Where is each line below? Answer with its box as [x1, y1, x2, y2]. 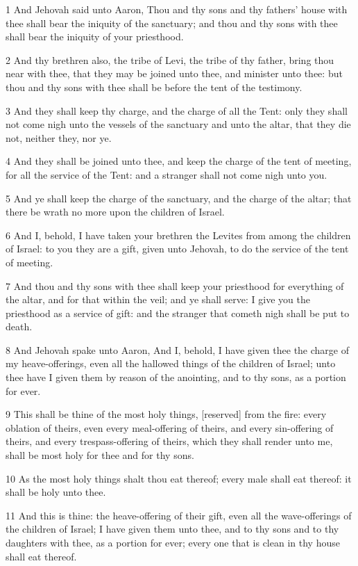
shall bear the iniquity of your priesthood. [6, 29, 184, 44]
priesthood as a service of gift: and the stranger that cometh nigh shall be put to [6, 305, 350, 320]
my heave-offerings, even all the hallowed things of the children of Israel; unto [6, 356, 336, 371]
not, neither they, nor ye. [6, 130, 112, 145]
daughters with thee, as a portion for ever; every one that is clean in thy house [6, 535, 340, 549]
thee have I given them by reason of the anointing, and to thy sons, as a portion [6, 370, 346, 385]
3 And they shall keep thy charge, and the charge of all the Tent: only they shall [6, 103, 348, 118]
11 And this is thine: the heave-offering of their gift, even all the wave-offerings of [6, 508, 352, 522]
